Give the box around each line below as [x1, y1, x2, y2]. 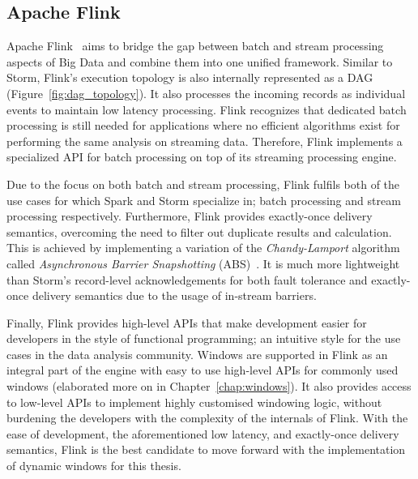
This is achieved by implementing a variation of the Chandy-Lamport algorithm [6, 239, 400, 256]
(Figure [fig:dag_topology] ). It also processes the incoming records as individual [6, 84, 406, 101]
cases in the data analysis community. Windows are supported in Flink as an [6, 345, 388, 362]
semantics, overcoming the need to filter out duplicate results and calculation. [6, 223, 392, 240]
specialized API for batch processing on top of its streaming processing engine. [6, 148, 397, 165]
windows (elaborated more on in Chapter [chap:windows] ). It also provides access [6, 378, 412, 395]
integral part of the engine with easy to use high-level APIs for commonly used [6, 361, 399, 378]
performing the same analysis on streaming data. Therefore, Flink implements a [6, 132, 403, 149]
